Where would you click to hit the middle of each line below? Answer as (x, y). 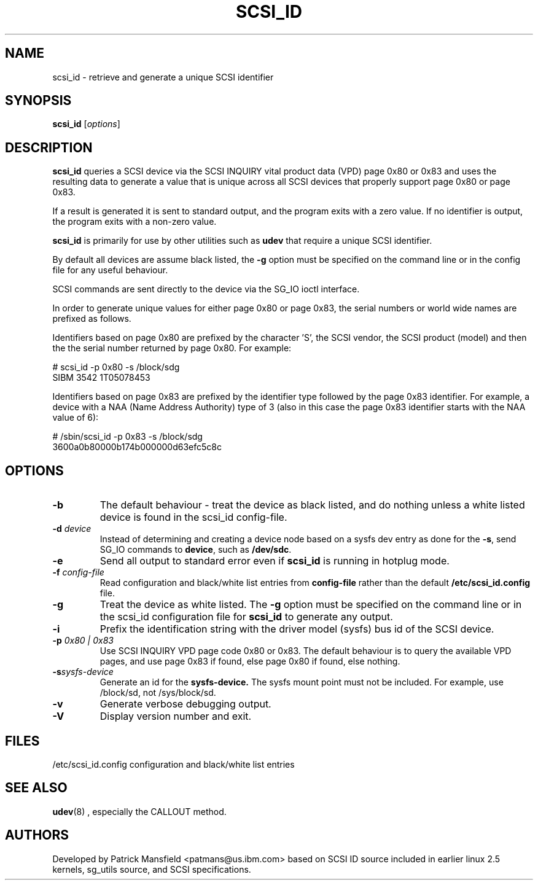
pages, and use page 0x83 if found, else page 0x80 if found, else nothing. (250, 661)
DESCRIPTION (49, 147)
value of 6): (76, 418)
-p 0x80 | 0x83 (83, 641)
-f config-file (78, 572)
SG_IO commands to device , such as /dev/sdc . (196, 550)
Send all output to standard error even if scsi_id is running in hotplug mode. (275, 561)
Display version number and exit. (176, 716)
